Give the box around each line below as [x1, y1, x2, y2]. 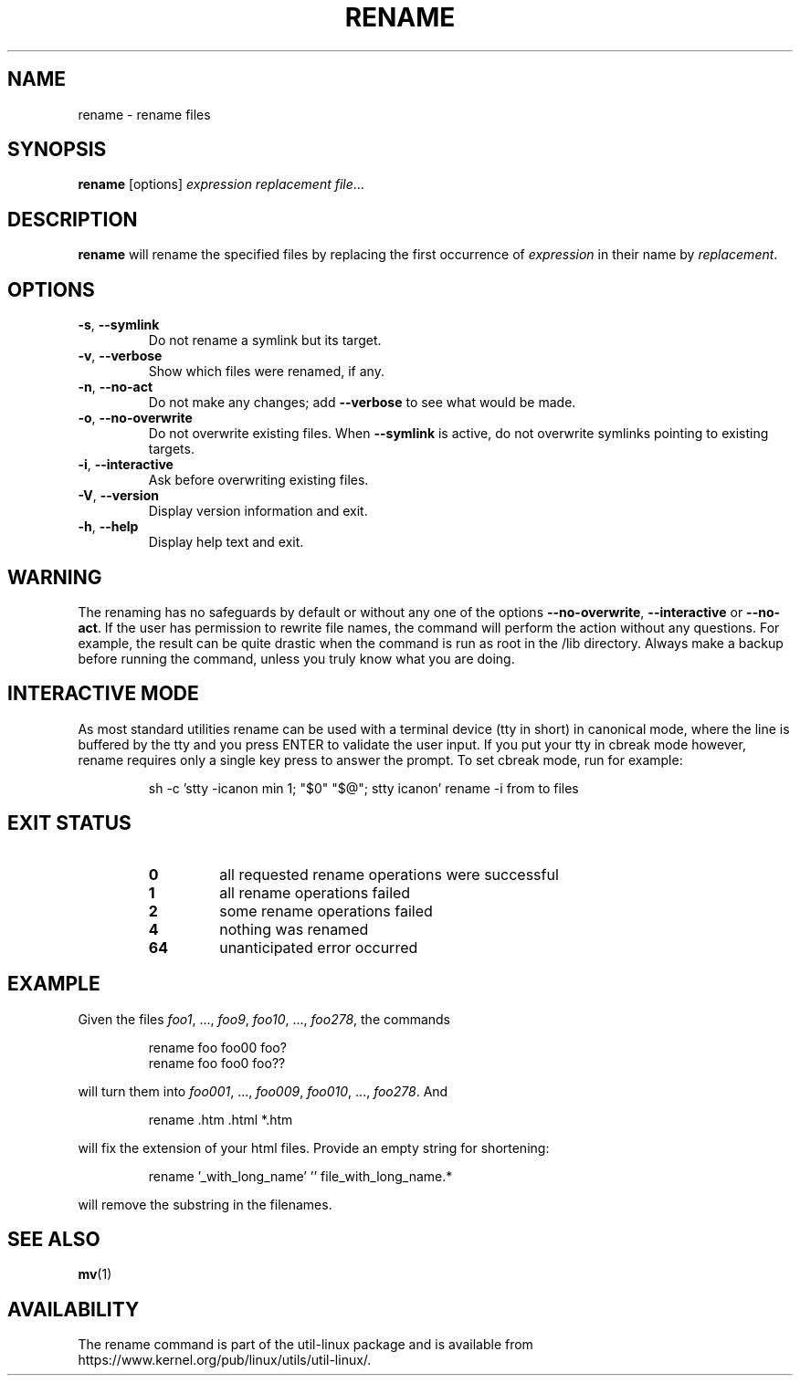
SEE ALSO [7, 1227, 100, 1251]
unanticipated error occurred [219, 938, 418, 957]
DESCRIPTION [7, 207, 138, 231]
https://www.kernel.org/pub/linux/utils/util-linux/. [78, 1352, 372, 1368]
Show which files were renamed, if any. [148, 363, 384, 380]
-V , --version [78, 487, 159, 504]
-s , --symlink [78, 317, 160, 333]
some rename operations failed [219, 901, 433, 920]
